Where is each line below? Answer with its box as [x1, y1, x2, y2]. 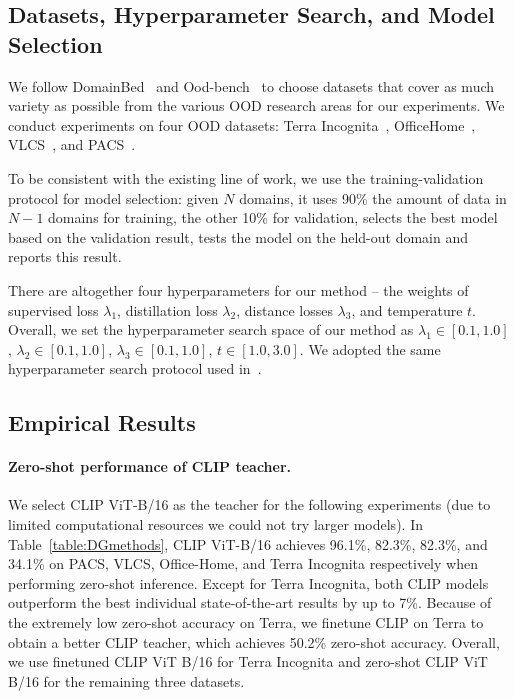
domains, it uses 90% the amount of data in [239, 187, 507, 208]
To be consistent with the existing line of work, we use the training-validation [8, 167, 484, 188]
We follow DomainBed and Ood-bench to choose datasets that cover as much [8, 75, 495, 96]
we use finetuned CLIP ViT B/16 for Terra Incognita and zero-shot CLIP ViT [8, 651, 488, 672]
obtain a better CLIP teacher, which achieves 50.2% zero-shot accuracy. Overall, [8, 631, 500, 652]
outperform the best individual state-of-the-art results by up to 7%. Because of [8, 592, 492, 613]
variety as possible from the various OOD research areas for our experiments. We [8, 95, 505, 116]
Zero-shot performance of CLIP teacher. [8, 456, 292, 477]
